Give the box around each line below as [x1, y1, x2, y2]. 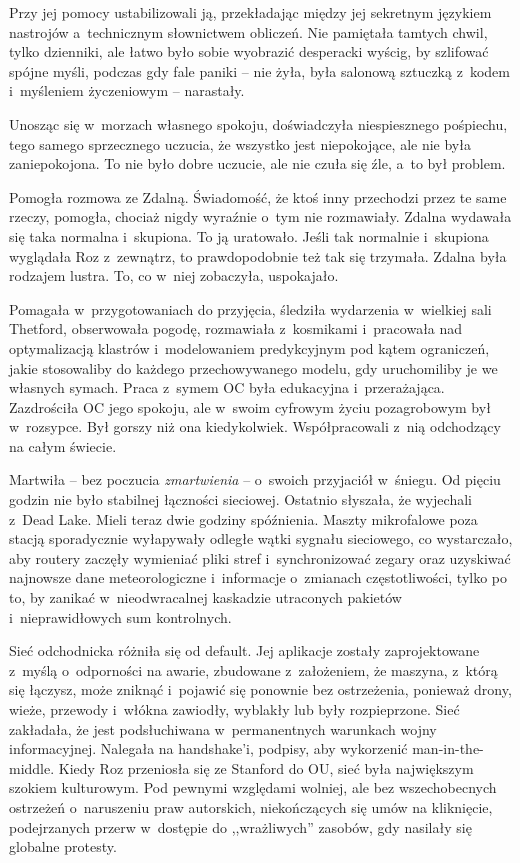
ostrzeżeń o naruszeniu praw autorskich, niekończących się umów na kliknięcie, [9, 796, 493, 817]
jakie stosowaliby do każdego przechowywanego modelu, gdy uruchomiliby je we [9, 357, 498, 378]
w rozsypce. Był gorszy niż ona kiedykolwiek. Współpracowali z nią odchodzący [9, 416, 501, 437]
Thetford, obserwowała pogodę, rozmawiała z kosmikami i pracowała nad [9, 318, 463, 339]
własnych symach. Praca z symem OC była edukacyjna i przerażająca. [9, 377, 445, 398]
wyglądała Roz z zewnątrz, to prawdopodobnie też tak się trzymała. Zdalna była [9, 245, 507, 266]
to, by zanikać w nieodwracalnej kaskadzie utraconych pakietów [9, 587, 402, 608]
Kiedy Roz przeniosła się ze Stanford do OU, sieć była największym [58, 757, 474, 778]
